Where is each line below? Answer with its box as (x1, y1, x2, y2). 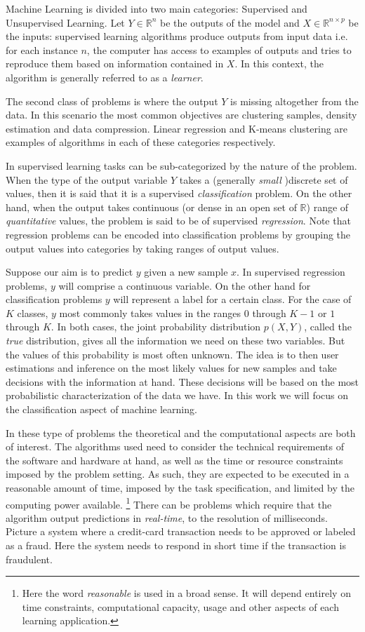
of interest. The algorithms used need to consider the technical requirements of (6, 439, 344, 454)
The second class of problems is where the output (6, 93, 218, 108)
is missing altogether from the (230, 93, 359, 108)
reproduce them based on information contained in (6, 56, 224, 71)
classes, (17, 305, 48, 320)
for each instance (6, 42, 78, 57)
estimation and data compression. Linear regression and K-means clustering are (6, 121, 348, 135)
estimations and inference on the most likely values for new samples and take (6, 361, 337, 375)
